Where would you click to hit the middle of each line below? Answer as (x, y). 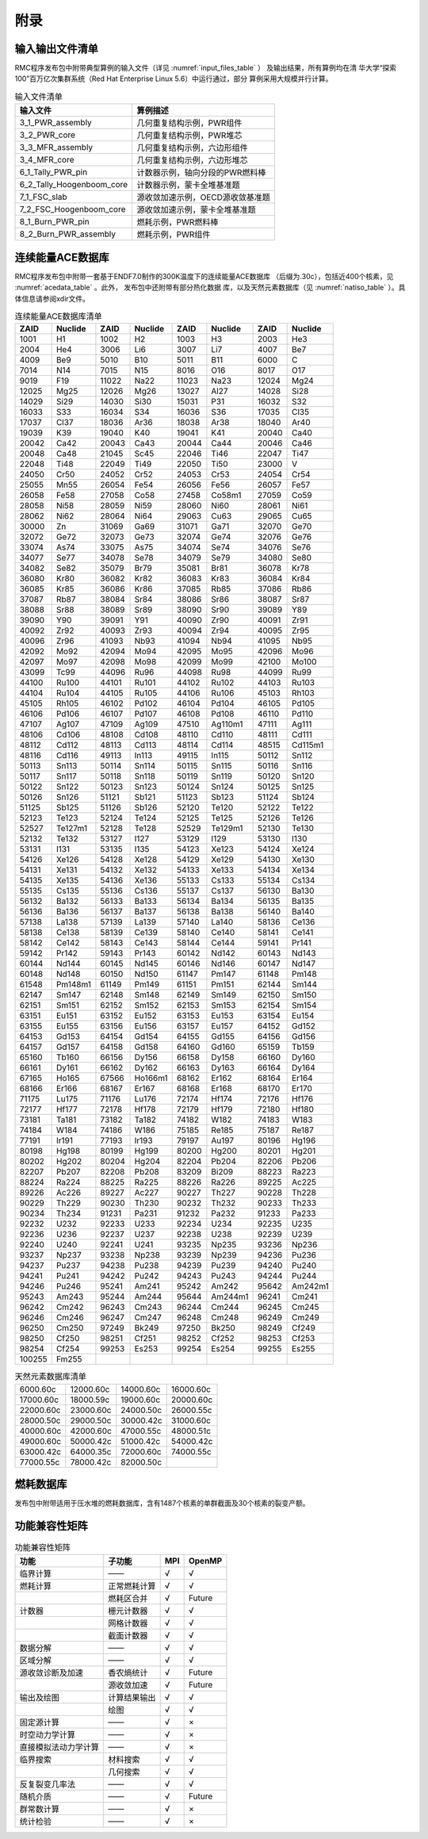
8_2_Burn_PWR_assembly (68, 234)
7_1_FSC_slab (43, 197)
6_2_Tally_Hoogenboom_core (74, 185)
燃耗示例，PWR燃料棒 (178, 222)
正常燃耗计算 (132, 1586)
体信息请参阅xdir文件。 (52, 298)
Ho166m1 (151, 1078)
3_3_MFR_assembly (56, 148)
